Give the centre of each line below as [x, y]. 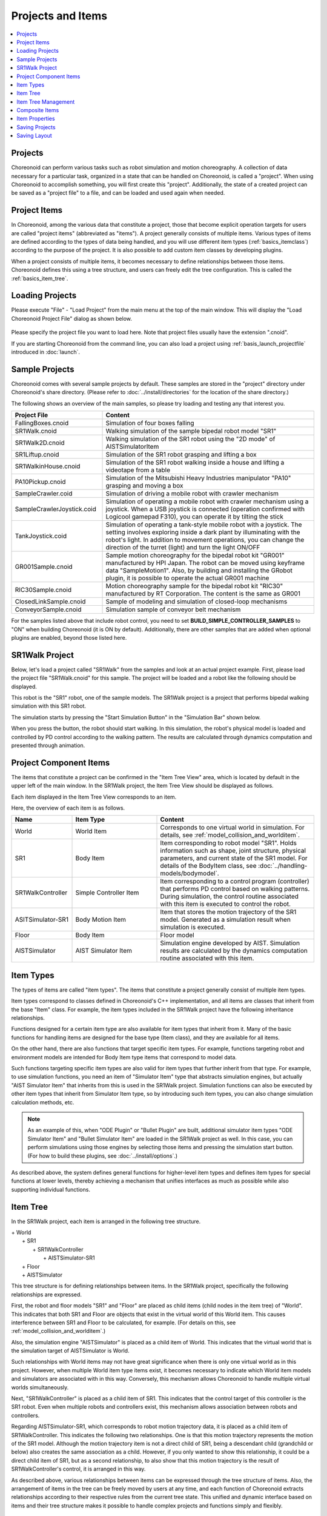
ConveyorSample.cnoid [48, 609]
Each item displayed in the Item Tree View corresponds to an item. [94, 797]
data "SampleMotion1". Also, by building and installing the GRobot [199, 571]
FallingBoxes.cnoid [42, 423]
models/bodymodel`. [190, 873]
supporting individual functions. [51, 1189]
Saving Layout [35, 136]
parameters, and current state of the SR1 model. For [234, 858]
